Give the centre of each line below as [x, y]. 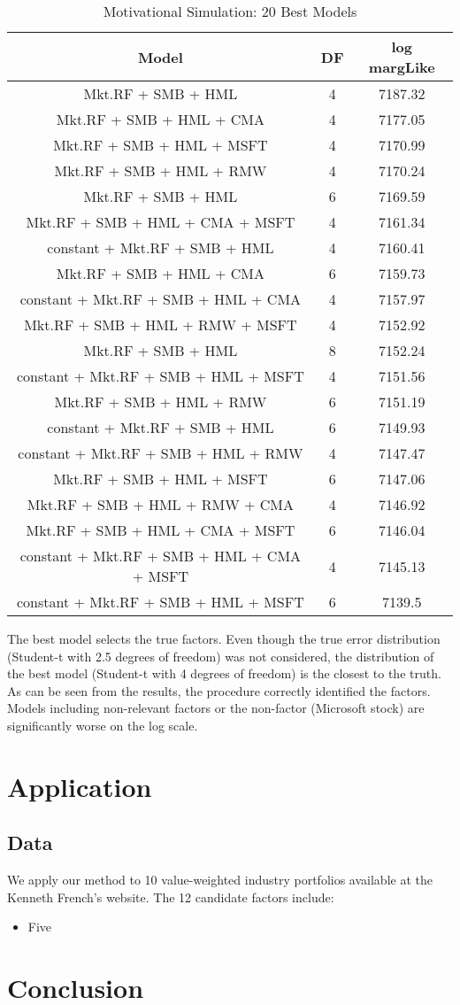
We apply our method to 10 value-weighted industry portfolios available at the [220, 880]
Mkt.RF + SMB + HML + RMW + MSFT [161, 325]
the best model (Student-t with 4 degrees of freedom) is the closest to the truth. [224, 673]
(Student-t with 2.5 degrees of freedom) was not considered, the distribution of [221, 656]
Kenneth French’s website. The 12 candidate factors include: [171, 897]
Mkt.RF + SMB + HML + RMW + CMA [160, 504]
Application [80, 786]
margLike [402, 67]
